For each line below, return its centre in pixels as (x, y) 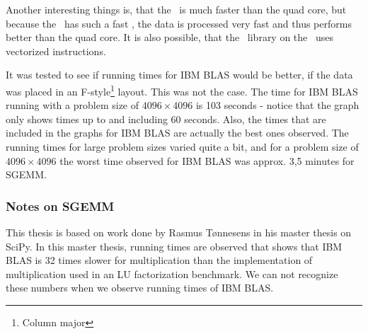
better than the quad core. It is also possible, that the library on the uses (170, 37)
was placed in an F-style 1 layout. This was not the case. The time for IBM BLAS (182, 90)
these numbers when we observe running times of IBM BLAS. (140, 288)
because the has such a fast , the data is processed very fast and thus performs (179, 23)
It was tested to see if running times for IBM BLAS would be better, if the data (179, 75)
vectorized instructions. (56, 51)
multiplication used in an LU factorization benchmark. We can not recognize (172, 273)
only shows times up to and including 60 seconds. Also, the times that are (166, 119)
